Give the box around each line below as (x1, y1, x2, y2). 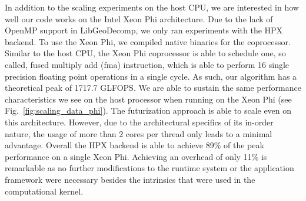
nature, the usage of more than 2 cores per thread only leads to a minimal (5, 127, 272, 139)
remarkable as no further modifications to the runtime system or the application (5, 162, 294, 174)
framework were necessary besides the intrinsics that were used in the (5, 173, 255, 185)
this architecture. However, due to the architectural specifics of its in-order (5, 115, 274, 128)
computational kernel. (5, 185, 84, 197)
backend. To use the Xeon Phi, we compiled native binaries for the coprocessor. (5, 35, 291, 47)
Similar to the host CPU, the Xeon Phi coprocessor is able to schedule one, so (5, 47, 286, 59)
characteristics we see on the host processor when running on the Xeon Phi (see (5, 93, 292, 105)
